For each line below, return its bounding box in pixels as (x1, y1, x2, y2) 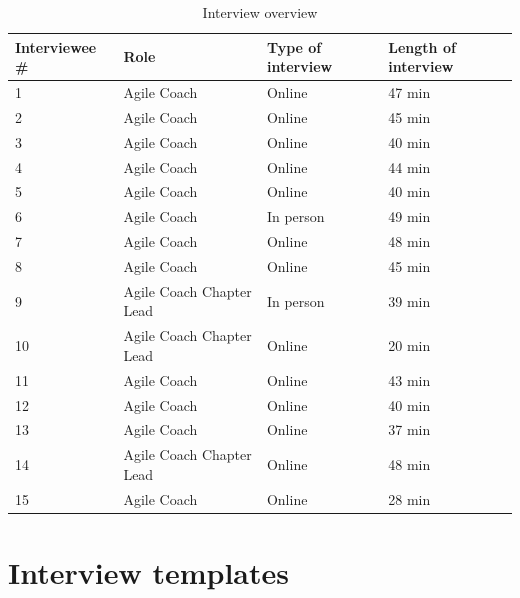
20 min (388, 335, 431, 356)
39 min (388, 290, 431, 311)
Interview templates (8, 551, 289, 592)
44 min (388, 156, 431, 177)
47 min (388, 82, 431, 103)
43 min (388, 369, 431, 390)
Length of (388, 36, 456, 57)
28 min (388, 488, 431, 509)
